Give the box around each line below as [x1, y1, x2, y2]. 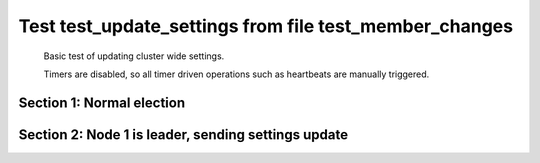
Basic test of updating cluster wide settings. [43, 50, 225, 62]
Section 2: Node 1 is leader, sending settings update [18, 126, 349, 143]
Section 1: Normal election [18, 94, 185, 111]
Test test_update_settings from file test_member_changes [18, 15, 514, 37]
